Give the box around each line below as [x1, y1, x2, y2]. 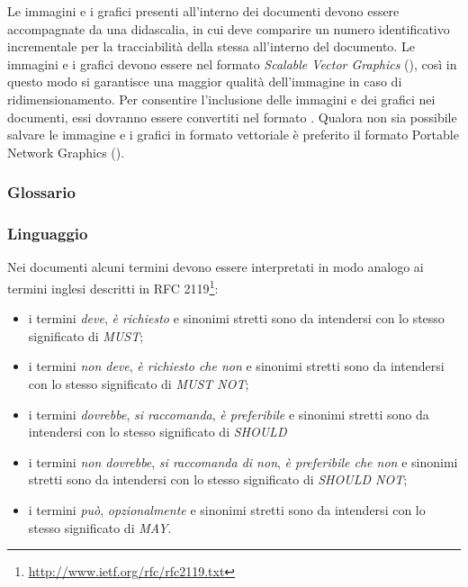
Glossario [7, 181, 76, 203]
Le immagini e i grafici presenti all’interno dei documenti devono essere [7, 2, 400, 20]
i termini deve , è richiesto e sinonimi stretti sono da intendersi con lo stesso [28, 309, 445, 328]
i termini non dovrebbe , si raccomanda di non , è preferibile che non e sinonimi [28, 452, 458, 471]
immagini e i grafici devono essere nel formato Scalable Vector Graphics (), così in [7, 54, 457, 73]
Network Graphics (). [7, 142, 125, 161]
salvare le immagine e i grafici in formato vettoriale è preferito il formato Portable [7, 125, 459, 144]
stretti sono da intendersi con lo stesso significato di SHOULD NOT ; [28, 470, 408, 489]
